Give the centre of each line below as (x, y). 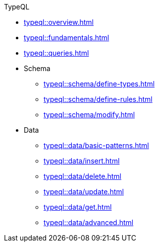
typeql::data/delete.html (82, 176)
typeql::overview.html (59, 22)
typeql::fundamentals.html (67, 38)
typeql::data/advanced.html (89, 222)
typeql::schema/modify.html (89, 115)
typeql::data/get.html (78, 207)
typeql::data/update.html (84, 192)
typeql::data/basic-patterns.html (96, 145)
